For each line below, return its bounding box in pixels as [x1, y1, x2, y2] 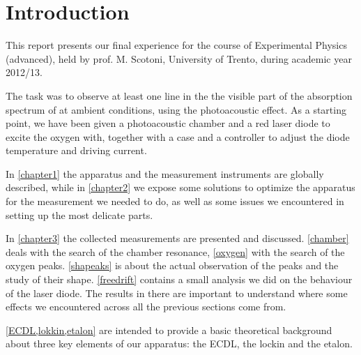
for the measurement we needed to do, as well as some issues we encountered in [6, 194, 344, 209]
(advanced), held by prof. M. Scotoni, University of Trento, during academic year [6, 51, 352, 66]
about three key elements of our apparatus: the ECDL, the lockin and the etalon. [6, 336, 353, 351]
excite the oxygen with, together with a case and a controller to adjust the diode [6, 129, 350, 144]
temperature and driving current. [6, 143, 147, 158]
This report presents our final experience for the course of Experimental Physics [6, 38, 347, 52]
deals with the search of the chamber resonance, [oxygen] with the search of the [6, 244, 345, 259]
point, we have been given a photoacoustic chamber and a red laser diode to [6, 116, 330, 130]
